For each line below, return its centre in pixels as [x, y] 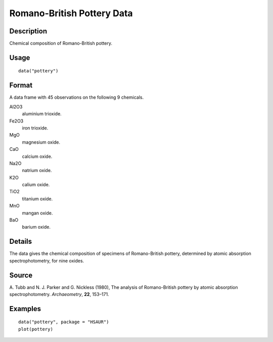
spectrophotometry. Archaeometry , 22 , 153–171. [59, 294]
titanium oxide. [37, 199]
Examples [25, 309]
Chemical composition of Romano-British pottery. [61, 44]
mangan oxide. [37, 213]
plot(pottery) [36, 329]
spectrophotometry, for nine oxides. [47, 261]
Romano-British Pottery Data [71, 13]
